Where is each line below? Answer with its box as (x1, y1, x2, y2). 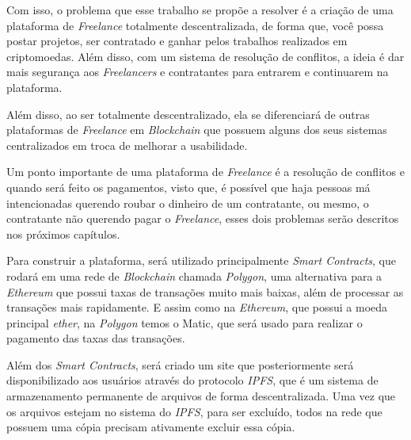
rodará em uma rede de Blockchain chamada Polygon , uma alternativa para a (6, 267, 382, 284)
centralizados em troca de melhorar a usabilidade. (6, 136, 248, 153)
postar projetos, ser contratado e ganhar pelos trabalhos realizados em (6, 33, 348, 49)
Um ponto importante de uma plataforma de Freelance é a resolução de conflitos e (6, 163, 405, 180)
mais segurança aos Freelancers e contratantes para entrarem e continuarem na (6, 63, 389, 80)
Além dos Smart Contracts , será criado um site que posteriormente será (6, 356, 354, 373)
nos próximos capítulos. (6, 225, 120, 242)
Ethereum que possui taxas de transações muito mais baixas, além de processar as (6, 283, 404, 300)
